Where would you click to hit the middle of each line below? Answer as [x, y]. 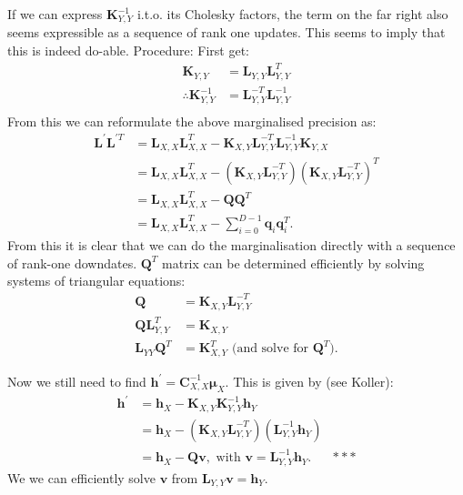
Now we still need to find [77, 381]
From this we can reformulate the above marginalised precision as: [192, 121]
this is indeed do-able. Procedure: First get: [128, 51]
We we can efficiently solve [81, 477]
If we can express [55, 14]
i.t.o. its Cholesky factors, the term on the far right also [292, 14]
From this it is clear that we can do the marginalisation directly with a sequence [231, 245]
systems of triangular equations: [96, 281]
